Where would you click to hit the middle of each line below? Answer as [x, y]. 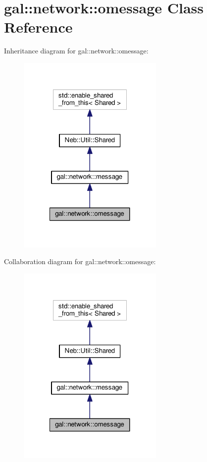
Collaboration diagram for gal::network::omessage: [80, 261]
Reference [38, 27]
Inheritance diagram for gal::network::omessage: [76, 51]
